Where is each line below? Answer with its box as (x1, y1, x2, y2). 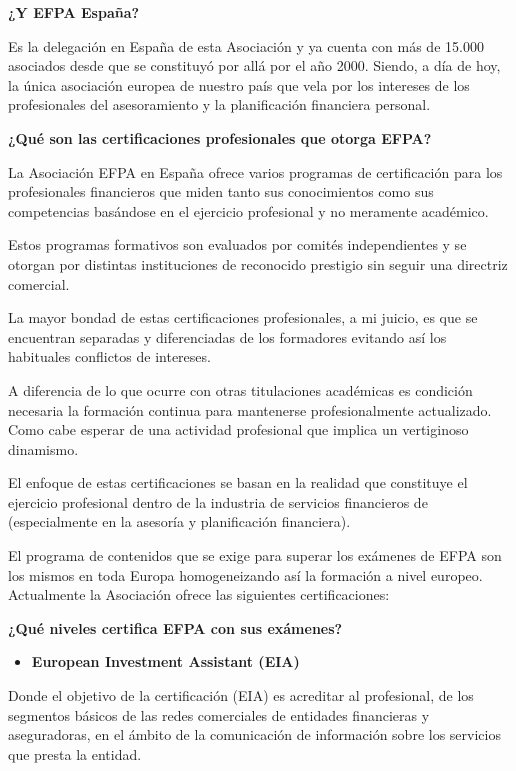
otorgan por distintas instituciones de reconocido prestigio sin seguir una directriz (8, 253, 508, 274)
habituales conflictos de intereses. (8, 346, 211, 367)
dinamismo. (8, 438, 79, 459)
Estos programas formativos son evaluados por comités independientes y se (8, 234, 467, 255)
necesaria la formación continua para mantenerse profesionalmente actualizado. (8, 399, 492, 420)
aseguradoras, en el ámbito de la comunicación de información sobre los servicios (8, 724, 501, 745)
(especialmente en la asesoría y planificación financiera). (8, 511, 351, 532)
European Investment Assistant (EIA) (31, 651, 300, 672)
